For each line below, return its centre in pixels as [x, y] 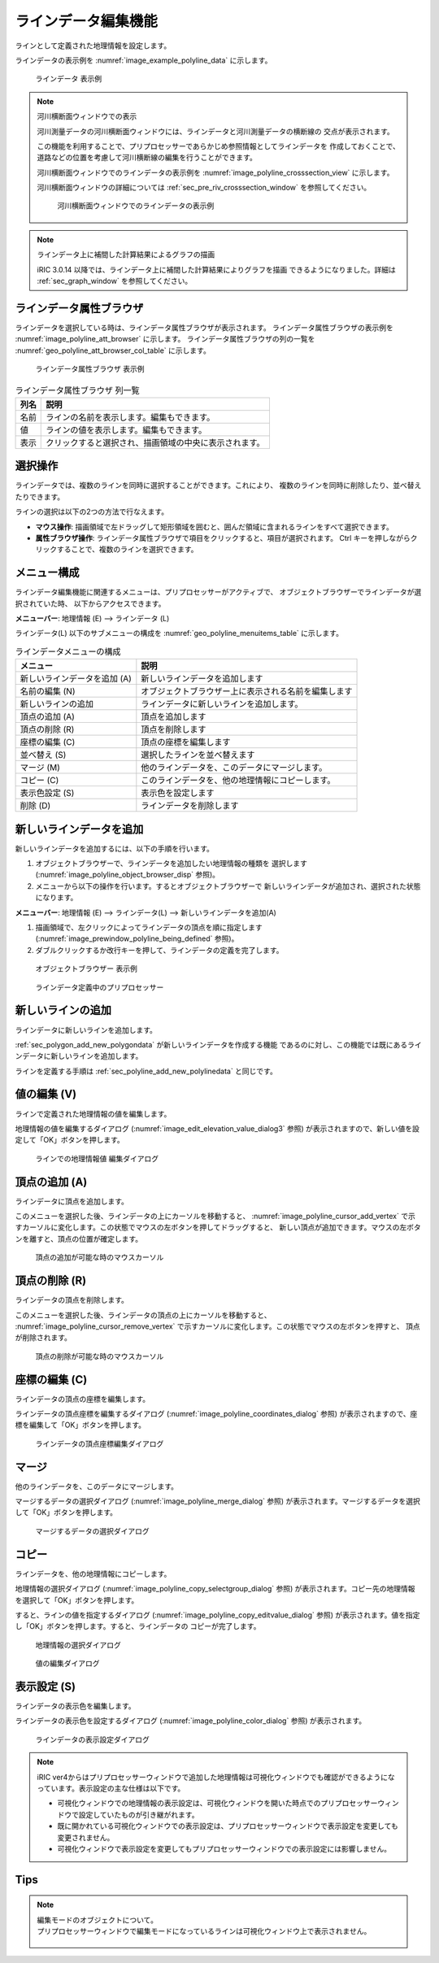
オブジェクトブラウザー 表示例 [86, 968]
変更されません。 [86, 1837]
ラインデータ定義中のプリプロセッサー [100, 987]
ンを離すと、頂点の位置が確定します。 [79, 1238]
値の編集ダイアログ [67, 1664]
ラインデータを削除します [190, 806]
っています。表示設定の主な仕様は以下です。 [111, 1788]
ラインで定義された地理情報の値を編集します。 [93, 1113]
